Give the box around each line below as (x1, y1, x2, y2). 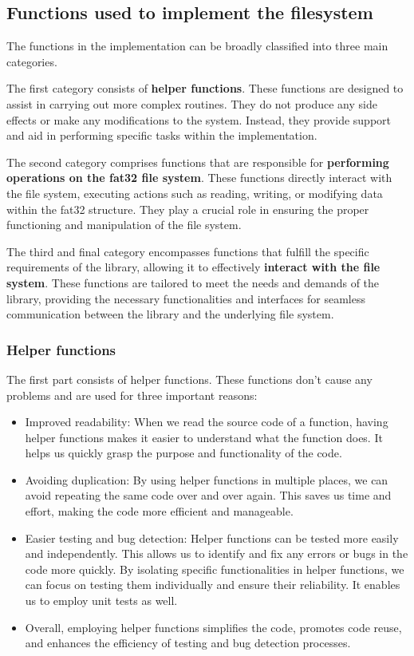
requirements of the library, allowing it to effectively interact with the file (6, 259, 380, 275)
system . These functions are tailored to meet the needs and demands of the (6, 274, 380, 290)
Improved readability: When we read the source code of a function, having (25, 413, 388, 430)
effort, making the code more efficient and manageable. (25, 503, 294, 520)
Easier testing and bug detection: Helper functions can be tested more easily (25, 529, 399, 546)
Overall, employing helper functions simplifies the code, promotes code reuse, (25, 618, 402, 635)
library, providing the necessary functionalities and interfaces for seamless (6, 290, 365, 306)
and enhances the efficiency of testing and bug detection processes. (25, 634, 351, 651)
